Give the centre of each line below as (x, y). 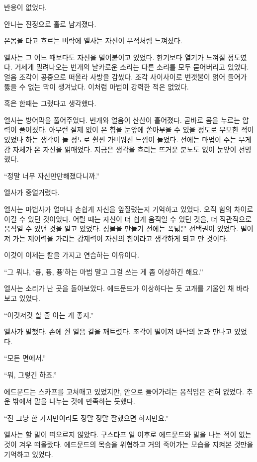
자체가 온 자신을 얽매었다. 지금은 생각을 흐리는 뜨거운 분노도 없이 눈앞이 (125, 149)
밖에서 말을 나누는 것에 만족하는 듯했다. (74, 401)
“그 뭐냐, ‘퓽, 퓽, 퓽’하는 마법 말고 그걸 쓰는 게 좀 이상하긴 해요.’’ (104, 271)
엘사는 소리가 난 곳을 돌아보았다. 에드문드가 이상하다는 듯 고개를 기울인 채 (119, 288)
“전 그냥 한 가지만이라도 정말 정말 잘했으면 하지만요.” (86, 417)
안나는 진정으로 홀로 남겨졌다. (50, 24)
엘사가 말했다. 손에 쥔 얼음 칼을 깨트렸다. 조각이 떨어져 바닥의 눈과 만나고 (118, 331)
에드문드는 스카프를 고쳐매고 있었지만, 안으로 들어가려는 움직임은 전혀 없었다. (124, 391)
